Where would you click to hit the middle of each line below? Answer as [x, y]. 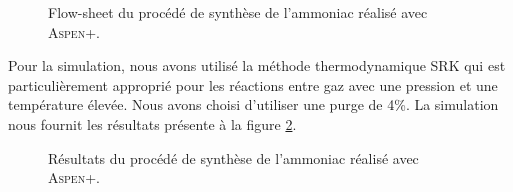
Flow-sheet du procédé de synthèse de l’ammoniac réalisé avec [238, 12]
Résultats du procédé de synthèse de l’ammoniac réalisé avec [233, 157]
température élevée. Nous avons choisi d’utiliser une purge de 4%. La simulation [253, 104]
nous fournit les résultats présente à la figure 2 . [152, 123]
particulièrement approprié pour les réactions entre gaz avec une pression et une [253, 84]
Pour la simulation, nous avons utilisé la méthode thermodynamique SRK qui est [257, 65]
